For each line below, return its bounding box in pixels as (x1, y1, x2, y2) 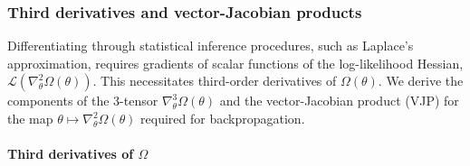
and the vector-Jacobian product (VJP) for (219, 91, 459, 110)
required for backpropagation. (140, 109, 305, 127)
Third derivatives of (7, 144, 134, 163)
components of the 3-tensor (7, 91, 158, 110)
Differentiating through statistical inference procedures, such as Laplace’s (7, 36, 414, 55)
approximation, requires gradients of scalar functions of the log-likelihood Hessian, (7, 53, 464, 72)
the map (7, 109, 53, 127)
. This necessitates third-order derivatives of (92, 71, 337, 90)
